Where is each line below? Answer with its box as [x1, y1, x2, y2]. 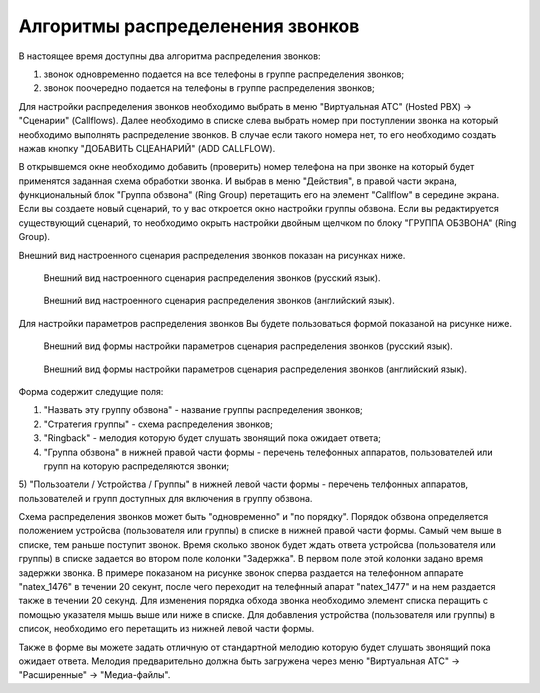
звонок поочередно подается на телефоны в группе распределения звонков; [43, 82, 375, 94]
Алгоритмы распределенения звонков [18, 15, 360, 37]
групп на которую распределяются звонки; [43, 460, 230, 472]
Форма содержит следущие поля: [18, 385, 164, 397]
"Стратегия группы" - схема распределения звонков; [43, 418, 274, 430]
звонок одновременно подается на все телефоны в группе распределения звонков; [43, 68, 405, 80]
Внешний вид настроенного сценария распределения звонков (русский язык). [43, 272, 381, 284]
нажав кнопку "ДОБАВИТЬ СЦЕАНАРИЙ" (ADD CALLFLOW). [18, 142, 276, 154]
